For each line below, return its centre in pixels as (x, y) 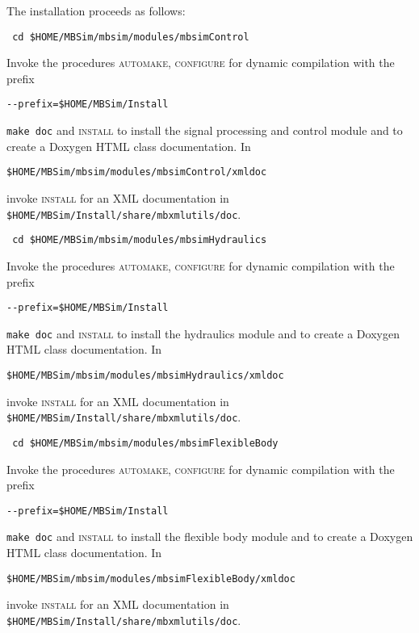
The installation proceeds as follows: (96, 10)
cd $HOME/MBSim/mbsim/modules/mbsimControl (131, 37)
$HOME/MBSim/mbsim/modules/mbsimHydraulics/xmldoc (145, 375)
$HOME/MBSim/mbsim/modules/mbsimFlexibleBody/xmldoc (151, 579)
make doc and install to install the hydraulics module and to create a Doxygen (203, 333)
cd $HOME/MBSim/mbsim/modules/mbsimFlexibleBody (145, 443)
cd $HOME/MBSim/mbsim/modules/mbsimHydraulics (140, 240)
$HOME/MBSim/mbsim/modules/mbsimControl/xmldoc (137, 172)
